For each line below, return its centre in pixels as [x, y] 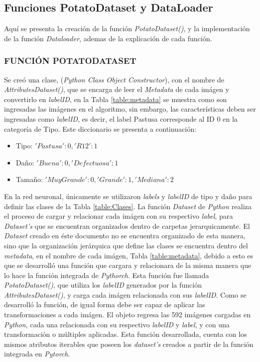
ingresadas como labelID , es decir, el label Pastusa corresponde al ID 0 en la [121, 118]
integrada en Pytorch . [37, 354]
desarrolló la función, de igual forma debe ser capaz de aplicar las [105, 304]
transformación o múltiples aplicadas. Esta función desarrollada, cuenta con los [125, 334]
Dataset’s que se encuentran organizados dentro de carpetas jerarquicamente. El [127, 225]
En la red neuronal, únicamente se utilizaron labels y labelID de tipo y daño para [128, 196]
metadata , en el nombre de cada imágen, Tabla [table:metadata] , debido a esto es [129, 255]
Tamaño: [29, 179]
